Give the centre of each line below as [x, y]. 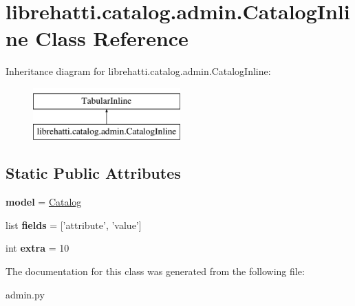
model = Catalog [44, 202]
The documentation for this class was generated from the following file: [155, 271]
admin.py [25, 294]
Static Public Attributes [93, 173]
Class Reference [112, 38]
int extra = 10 [37, 248]
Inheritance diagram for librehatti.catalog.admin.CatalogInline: [138, 71]
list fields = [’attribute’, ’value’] [74, 225]
